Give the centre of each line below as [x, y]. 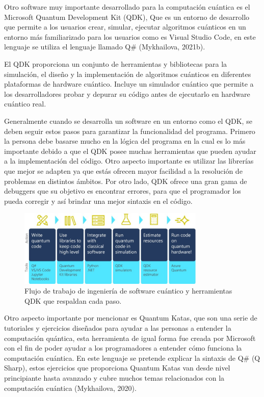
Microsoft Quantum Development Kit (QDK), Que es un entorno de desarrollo [127, 17]
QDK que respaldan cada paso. [73, 300]
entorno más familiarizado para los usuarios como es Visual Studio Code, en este [130, 36]
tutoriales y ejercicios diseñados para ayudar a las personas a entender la [118, 327]
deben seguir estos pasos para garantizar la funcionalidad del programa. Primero [130, 131]
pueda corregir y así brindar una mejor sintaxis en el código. [98, 201]
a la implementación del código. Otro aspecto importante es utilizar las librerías [129, 161]
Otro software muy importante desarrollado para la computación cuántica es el [127, 7]
